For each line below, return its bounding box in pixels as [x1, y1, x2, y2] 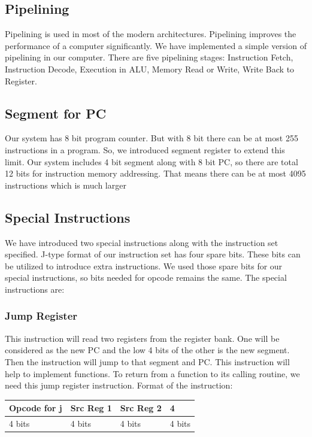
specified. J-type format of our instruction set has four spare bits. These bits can [5, 248, 301, 260]
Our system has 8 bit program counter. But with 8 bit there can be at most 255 [5, 132, 298, 144]
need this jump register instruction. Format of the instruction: [5, 379, 233, 392]
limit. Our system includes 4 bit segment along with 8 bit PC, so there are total [5, 155, 298, 168]
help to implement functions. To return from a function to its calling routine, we [5, 367, 300, 380]
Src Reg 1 [70, 402, 112, 414]
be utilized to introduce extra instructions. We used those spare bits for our [5, 259, 283, 272]
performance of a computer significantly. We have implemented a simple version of [5, 39, 307, 51]
